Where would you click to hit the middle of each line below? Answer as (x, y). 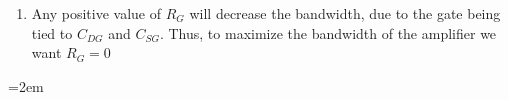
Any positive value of (96, 13)
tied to (52, 32)
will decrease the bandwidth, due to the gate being (345, 13)
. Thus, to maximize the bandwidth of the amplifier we (328, 32)
